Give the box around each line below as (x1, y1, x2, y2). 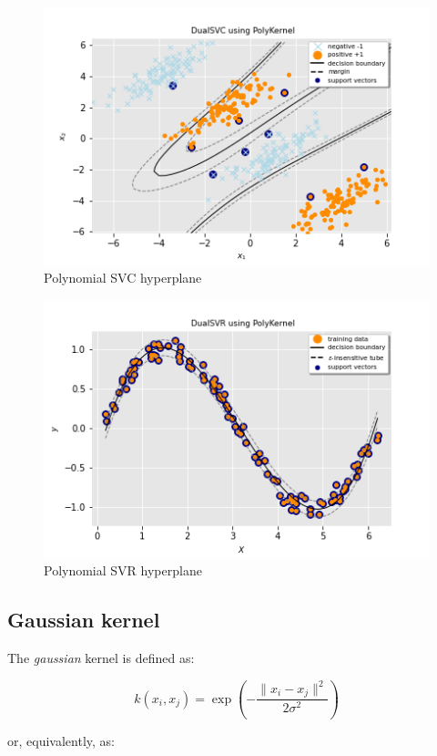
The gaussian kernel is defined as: (7, 647, 195, 667)
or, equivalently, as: (7, 731, 115, 751)
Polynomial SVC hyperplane (44, 268, 202, 287)
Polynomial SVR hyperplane (44, 561, 202, 580)
